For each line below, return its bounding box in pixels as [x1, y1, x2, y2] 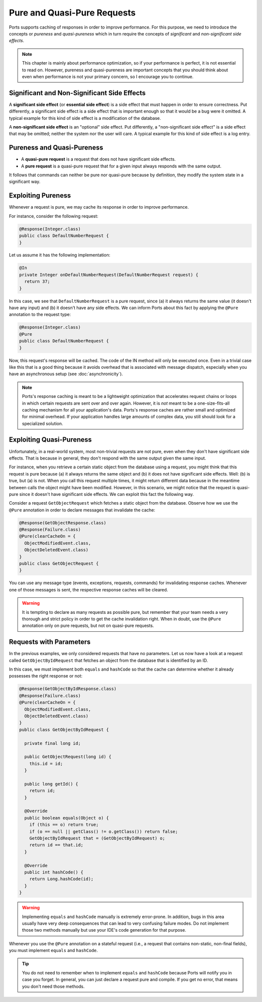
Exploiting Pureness [9, 192, 71, 200]
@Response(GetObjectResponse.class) [19, 520, 107, 526]
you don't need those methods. [22, 983, 85, 989]
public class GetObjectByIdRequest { [19, 727, 109, 732]
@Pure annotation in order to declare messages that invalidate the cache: [9, 507, 155, 513]
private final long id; [24, 740, 81, 746]
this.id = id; [29, 761, 63, 766]
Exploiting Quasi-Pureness [9, 436, 92, 444]
